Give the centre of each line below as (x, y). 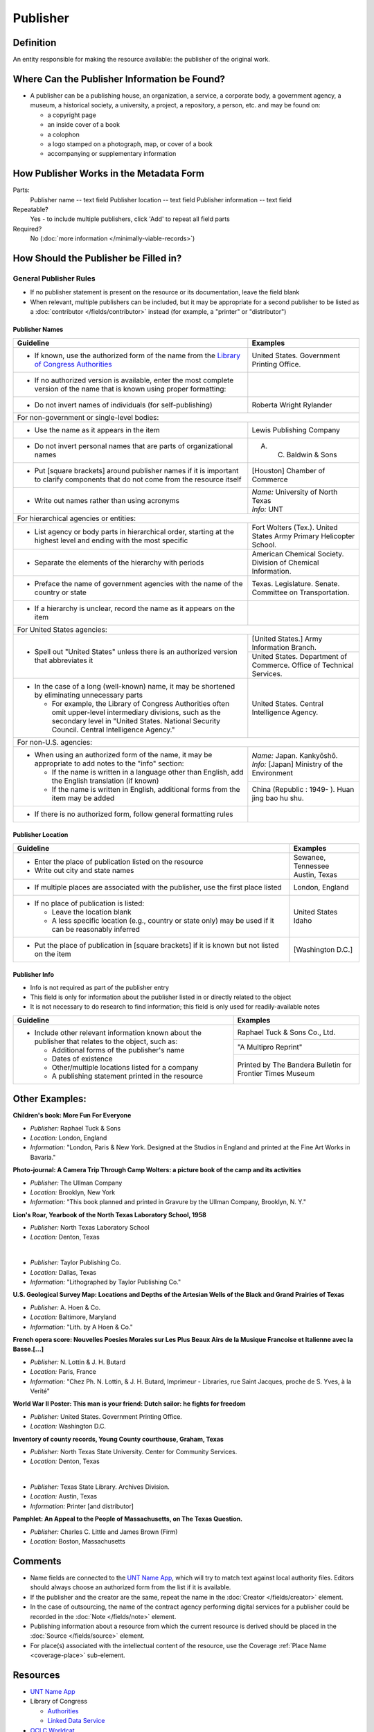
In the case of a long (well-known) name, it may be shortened (135, 686)
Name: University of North (295, 492)
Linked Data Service (76, 1721)
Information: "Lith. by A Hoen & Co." (81, 1327)
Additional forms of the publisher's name (118, 1050)
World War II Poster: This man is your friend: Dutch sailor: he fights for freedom (129, 1404)
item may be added (83, 798)
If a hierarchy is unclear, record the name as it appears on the (135, 608)
